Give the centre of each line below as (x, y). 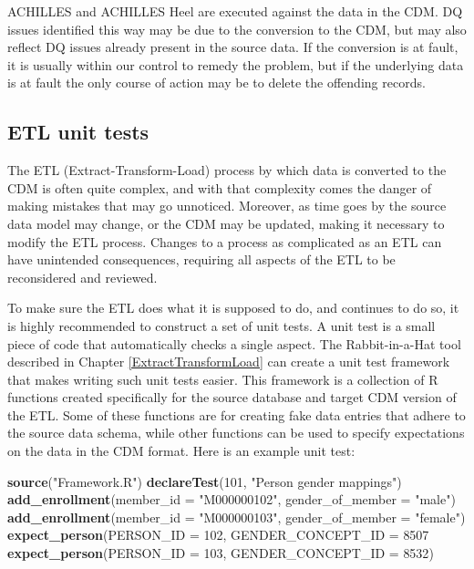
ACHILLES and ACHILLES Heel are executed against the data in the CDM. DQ (235, 11)
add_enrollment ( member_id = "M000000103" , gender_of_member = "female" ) (237, 517)
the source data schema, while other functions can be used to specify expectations (236, 433)
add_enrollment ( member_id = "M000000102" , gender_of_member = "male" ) (232, 499)
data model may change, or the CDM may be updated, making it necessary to (226, 223)
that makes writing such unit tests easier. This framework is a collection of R (223, 379)
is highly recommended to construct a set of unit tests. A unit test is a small (222, 325)
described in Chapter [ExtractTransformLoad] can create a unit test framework (229, 362)
